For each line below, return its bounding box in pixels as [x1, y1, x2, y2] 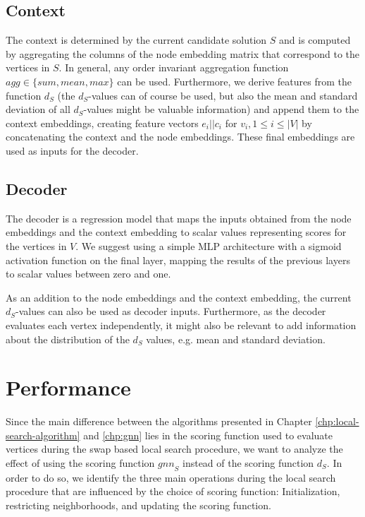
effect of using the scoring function [6, 456, 155, 470]
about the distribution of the [6, 331, 130, 346]
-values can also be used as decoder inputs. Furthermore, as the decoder [16, 304, 326, 319]
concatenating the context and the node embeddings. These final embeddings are [6, 129, 355, 144]
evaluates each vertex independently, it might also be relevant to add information [6, 317, 357, 332]
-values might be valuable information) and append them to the [83, 102, 359, 117]
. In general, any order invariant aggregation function [58, 60, 289, 75]
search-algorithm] [6, 427, 80, 442]
